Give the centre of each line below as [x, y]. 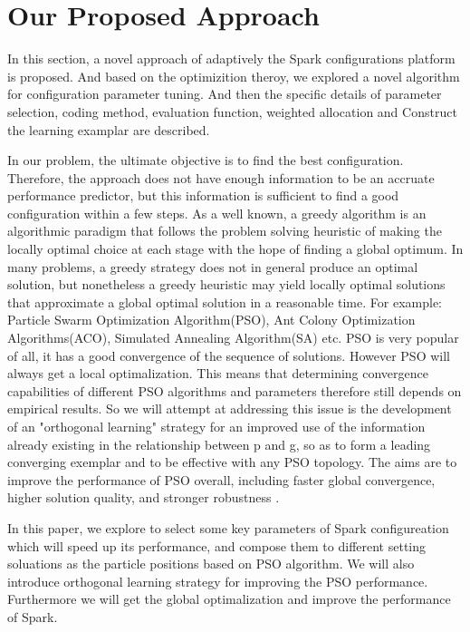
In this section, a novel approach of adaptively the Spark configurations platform [231, 58]
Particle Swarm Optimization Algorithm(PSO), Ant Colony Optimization [211, 320]
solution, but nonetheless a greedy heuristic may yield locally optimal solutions [226, 284]
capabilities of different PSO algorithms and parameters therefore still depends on [235, 390]
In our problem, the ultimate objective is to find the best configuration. [206, 160]
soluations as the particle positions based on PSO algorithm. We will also [211, 564]
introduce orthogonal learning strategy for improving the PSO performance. [218, 581]
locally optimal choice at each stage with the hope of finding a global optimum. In [235, 249]
